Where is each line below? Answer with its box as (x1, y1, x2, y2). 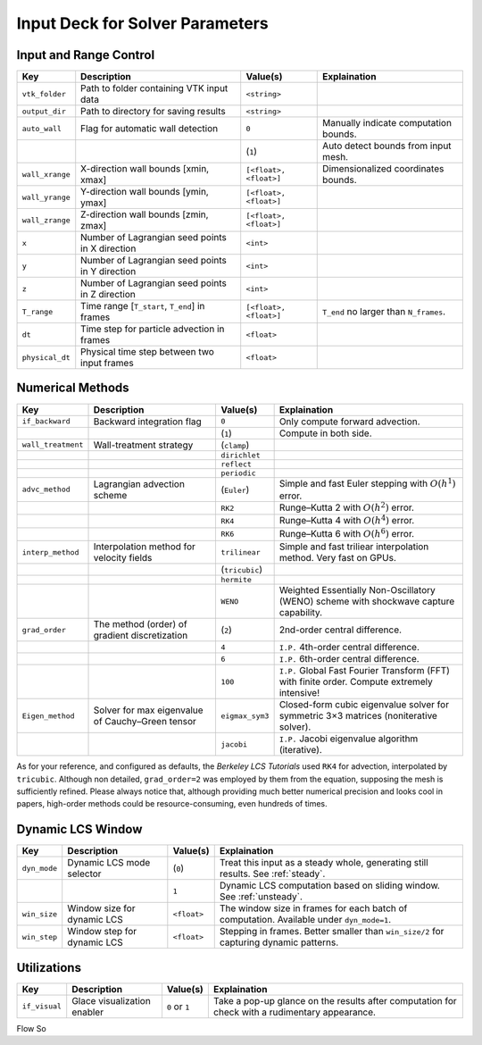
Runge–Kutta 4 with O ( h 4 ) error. (278, 514, 415, 527)
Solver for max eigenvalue (93, 704, 204, 716)
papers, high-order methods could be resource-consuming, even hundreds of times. (16, 798, 328, 809)
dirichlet (220, 450, 261, 460)
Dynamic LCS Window (16, 822, 143, 837)
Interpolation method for (93, 540, 196, 553)
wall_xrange (21, 170, 71, 179)
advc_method (21, 485, 71, 495)
